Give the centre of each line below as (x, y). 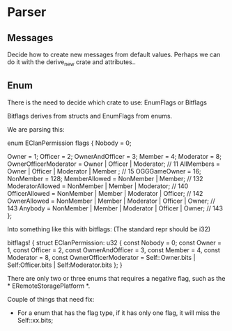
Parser (27, 12)
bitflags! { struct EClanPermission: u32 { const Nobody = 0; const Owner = (114, 243)
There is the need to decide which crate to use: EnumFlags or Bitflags (107, 102)
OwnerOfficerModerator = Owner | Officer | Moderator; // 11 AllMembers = (114, 164)
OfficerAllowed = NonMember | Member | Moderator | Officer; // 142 (105, 193)
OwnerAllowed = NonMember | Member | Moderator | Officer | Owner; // (111, 201)
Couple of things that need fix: (51, 299)
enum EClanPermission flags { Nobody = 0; (69, 143)
